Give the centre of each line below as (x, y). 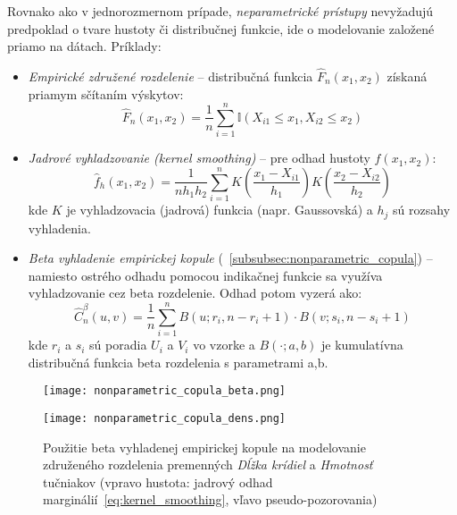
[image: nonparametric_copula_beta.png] (165, 391)
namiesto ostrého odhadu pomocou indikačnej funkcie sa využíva (205, 275)
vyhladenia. (59, 228)
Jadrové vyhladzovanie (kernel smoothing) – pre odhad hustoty (199, 158)
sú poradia (118, 345)
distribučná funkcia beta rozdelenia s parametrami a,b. (178, 362)
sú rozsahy (422, 210)
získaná (407, 76)
